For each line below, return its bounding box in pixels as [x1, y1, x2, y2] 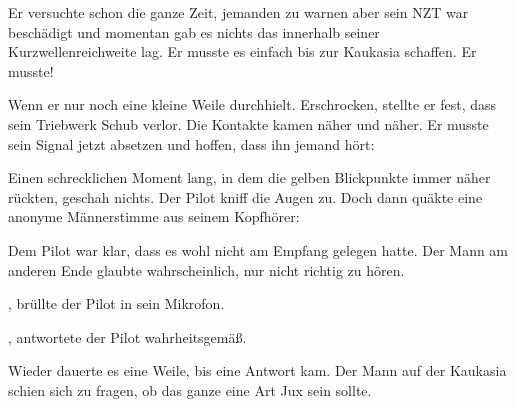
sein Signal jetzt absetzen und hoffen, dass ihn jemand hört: [8, 133, 375, 154]
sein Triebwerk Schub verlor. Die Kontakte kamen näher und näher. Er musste [8, 113, 489, 134]
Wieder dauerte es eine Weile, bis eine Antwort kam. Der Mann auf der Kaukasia [8, 360, 507, 381]
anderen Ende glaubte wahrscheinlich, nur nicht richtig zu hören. [8, 259, 405, 280]
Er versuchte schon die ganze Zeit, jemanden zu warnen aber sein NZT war [8, 2, 469, 22]
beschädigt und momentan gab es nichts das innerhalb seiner [8, 21, 380, 42]
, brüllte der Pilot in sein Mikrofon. [8, 293, 225, 314]
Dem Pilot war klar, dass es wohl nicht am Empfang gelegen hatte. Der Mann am [8, 239, 509, 260]
